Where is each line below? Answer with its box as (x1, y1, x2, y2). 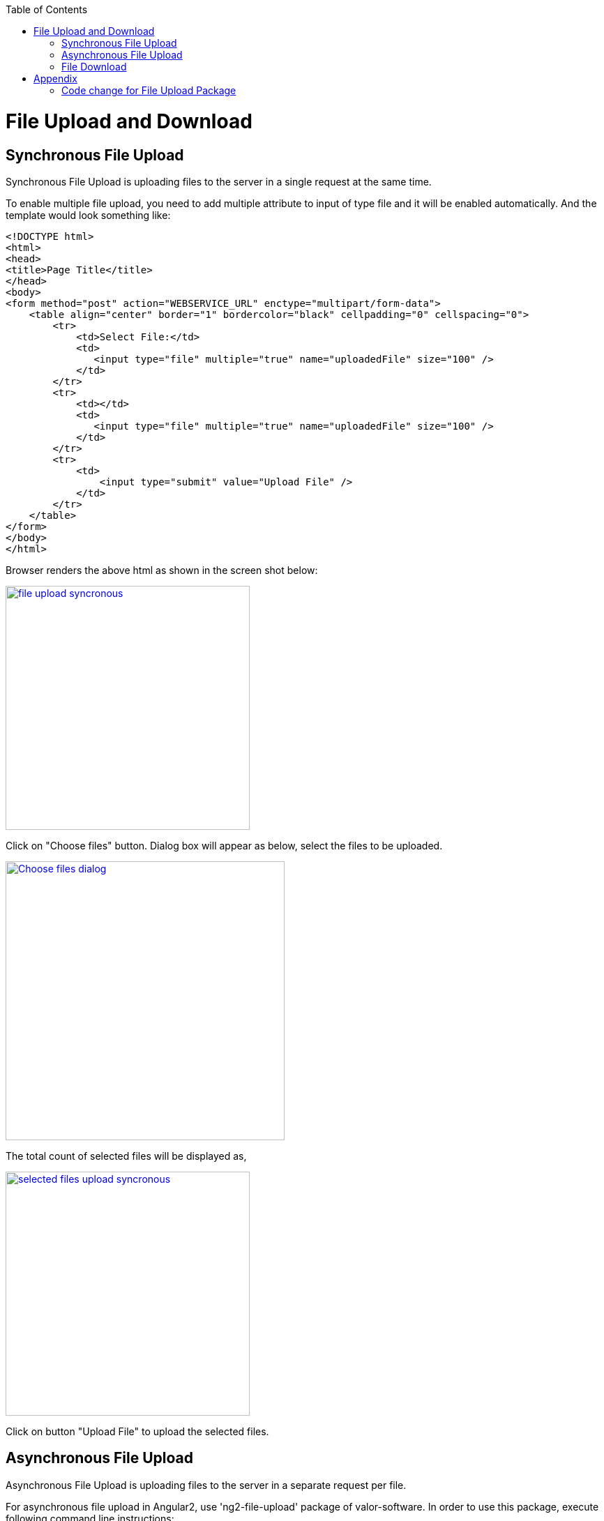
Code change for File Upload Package (61, 84, 236, 96)
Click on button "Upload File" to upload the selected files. (6, 1425, 269, 1437)
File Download (61, 61, 127, 73)
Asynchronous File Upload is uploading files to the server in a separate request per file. (6, 1478, 407, 1491)
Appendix (33, 73, 77, 84)
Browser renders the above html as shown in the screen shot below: (6, 563, 318, 576)
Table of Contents (6, 3, 88, 15)
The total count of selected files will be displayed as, (6, 1149, 247, 1162)
